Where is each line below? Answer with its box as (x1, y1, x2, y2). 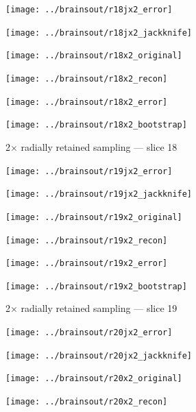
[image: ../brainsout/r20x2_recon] (5, 397, 168, 407)
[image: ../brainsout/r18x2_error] (5, 97, 168, 107)
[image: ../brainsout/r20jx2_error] (5, 328, 173, 338)
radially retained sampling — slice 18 (21, 139, 177, 154)
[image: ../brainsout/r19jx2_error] (5, 166, 173, 176)
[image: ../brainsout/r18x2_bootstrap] (5, 120, 187, 130)
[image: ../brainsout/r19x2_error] (5, 258, 168, 269)
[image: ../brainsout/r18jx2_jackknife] (5, 27, 193, 38)
